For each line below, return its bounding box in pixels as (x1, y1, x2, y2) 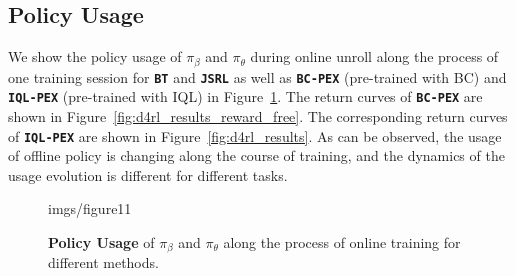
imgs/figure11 (48, 198, 132, 219)
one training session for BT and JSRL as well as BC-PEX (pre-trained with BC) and (8, 66, 507, 87)
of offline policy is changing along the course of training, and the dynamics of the (8, 145, 505, 166)
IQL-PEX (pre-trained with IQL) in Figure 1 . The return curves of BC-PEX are (8, 86, 483, 107)
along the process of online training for (223, 232, 461, 252)
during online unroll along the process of (250, 46, 499, 67)
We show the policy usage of (8, 46, 182, 67)
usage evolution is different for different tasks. (8, 164, 288, 185)
